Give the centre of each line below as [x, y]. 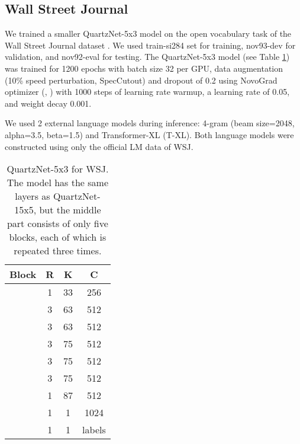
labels [94, 430]
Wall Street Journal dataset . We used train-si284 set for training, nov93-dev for [150, 45]
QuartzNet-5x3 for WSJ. [58, 169]
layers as [33, 196]
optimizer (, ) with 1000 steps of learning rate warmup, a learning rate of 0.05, [147, 92]
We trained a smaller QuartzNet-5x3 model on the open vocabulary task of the [148, 33]
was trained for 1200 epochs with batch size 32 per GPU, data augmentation [144, 68]
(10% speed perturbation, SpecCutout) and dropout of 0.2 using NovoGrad [141, 80]
